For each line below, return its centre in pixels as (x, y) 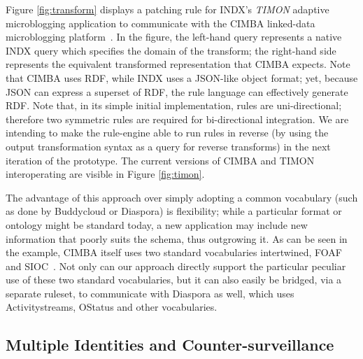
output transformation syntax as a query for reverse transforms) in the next (168, 146)
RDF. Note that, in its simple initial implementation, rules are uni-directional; (174, 105)
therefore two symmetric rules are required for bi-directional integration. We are (177, 119)
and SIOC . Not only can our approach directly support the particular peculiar (176, 266)
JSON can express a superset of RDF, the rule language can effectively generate (177, 91)
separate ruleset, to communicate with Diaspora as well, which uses (150, 293)
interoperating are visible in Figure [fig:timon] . (105, 174)
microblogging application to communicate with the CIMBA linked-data (161, 23)
